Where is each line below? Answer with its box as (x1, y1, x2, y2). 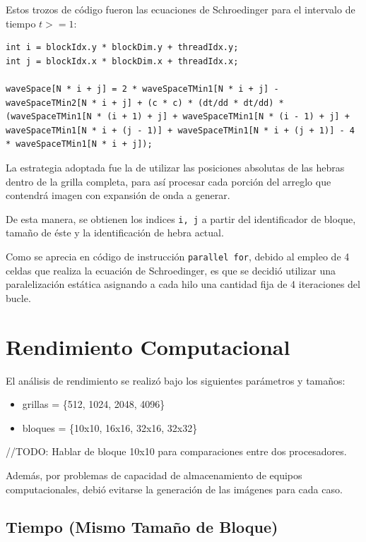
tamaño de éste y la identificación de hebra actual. (6, 225, 224, 240)
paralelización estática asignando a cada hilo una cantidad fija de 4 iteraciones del (6, 277, 360, 291)
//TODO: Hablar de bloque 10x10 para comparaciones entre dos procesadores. (6, 444, 347, 459)
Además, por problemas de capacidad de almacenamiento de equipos (6, 467, 302, 482)
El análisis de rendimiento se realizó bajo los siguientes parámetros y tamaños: (6, 373, 346, 387)
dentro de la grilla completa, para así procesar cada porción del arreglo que (6, 174, 331, 188)
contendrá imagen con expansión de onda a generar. (6, 188, 230, 203)
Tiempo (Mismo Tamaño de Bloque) (6, 516, 278, 538)
